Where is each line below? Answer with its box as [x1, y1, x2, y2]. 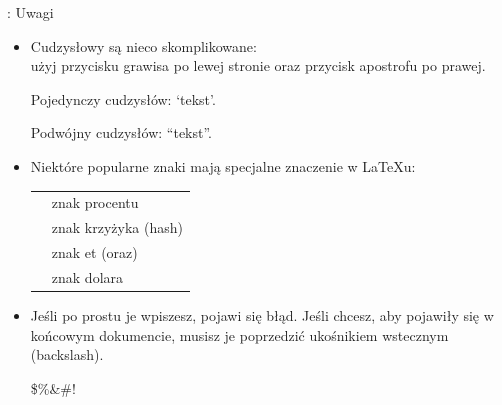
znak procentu [51, 192, 139, 213]
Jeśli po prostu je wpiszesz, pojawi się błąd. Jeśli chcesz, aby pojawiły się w [30, 304, 494, 325]
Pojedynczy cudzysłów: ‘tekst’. [30, 88, 216, 109]
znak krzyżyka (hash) [51, 217, 183, 238]
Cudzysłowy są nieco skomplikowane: [30, 35, 257, 56]
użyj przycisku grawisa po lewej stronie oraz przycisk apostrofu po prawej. [30, 55, 486, 76]
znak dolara [51, 266, 124, 287]
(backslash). [30, 344, 104, 365]
